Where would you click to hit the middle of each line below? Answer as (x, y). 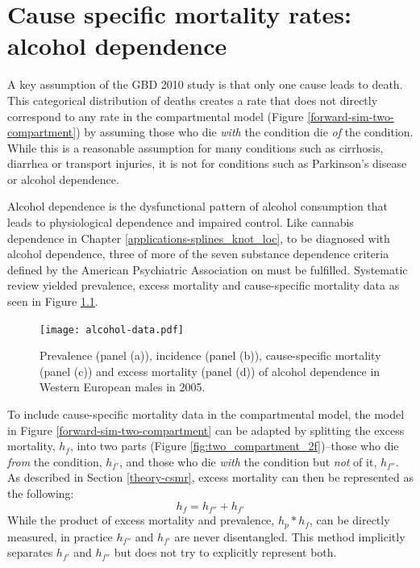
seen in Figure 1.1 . (53, 301)
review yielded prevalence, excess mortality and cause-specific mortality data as (204, 285)
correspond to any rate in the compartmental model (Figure (156, 116)
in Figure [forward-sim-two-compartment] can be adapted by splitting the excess (206, 430)
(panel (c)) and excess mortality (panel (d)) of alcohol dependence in (210, 371)
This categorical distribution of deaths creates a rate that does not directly (193, 100)
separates (30, 552)
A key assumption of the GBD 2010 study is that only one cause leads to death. (205, 84)
